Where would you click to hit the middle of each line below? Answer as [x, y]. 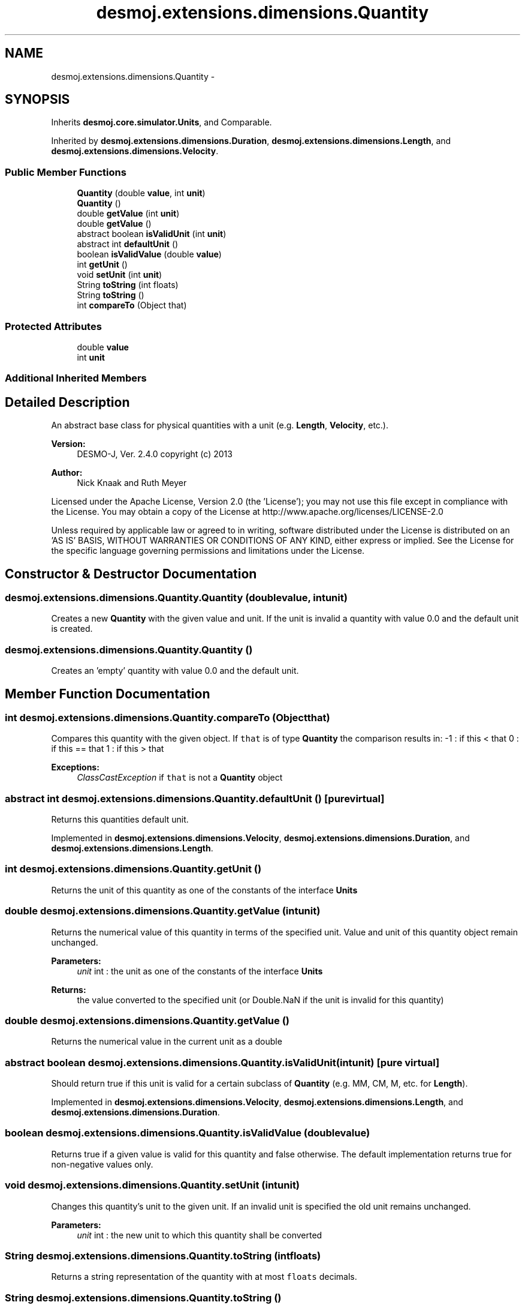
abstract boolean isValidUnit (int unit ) [152, 234]
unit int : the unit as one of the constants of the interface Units [200, 971]
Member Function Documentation [108, 694]
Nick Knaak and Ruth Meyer [132, 483]
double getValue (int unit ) [128, 214]
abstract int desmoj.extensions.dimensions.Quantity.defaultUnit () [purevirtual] [195, 798]
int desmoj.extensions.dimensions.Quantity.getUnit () [133, 869]
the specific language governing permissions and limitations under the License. [208, 551]
